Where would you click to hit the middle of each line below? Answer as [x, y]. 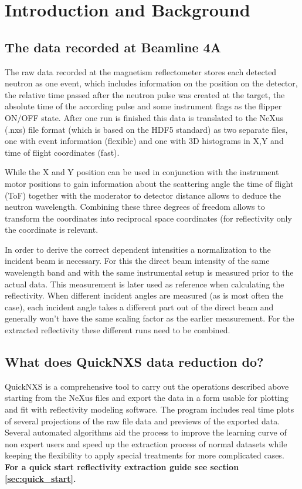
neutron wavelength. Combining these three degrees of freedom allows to [135, 207]
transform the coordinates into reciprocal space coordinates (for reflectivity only [148, 218]
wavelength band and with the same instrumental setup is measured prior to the [149, 272]
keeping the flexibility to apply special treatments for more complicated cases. [145, 455]
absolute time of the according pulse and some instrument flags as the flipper [143, 106]
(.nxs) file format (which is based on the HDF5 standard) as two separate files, [146, 129]
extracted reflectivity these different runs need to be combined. [118, 330]
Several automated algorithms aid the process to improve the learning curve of [146, 432]
